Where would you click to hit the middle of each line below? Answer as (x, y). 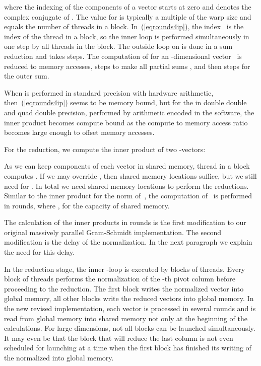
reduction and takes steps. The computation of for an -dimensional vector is (123, 56)
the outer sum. (27, 76)
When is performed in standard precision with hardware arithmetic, (109, 92)
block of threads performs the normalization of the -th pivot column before (120, 279)
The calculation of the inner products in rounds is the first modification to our (125, 222)
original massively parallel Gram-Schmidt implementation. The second (113, 232)
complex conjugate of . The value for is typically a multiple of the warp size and (128, 16)
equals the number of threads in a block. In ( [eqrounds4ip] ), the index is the (124, 26)
